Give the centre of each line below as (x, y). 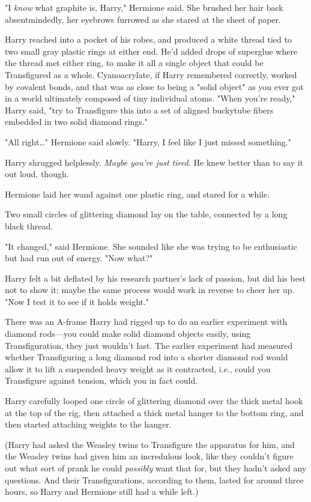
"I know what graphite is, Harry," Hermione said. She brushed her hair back (144, 7)
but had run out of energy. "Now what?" (79, 258)
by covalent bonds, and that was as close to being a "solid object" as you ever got (154, 86)
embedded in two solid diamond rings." (76, 122)
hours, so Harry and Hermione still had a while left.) (102, 491)
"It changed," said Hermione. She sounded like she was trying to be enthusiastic (151, 246)
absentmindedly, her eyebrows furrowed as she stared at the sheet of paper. (143, 19)
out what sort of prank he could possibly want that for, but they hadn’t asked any (156, 468)
